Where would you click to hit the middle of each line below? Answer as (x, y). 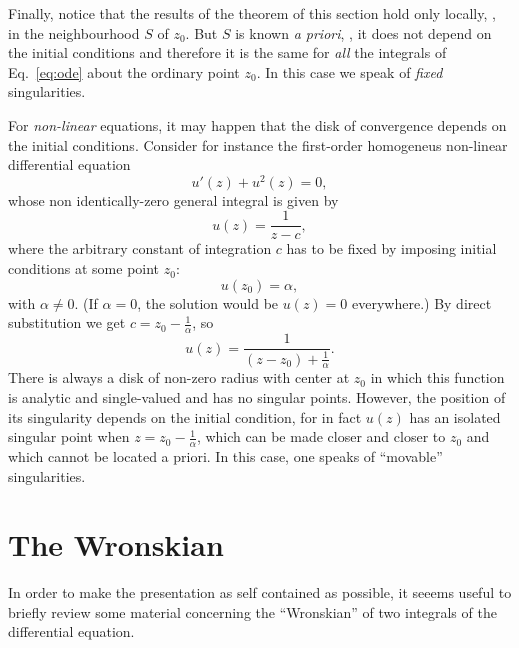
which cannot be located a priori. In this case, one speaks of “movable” (225, 455)
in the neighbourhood (74, 32)
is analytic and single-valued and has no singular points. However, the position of (257, 396)
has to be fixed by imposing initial (391, 248)
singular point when (69, 436)
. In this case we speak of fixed (349, 71)
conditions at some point (84, 268)
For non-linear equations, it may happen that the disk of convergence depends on (257, 124)
